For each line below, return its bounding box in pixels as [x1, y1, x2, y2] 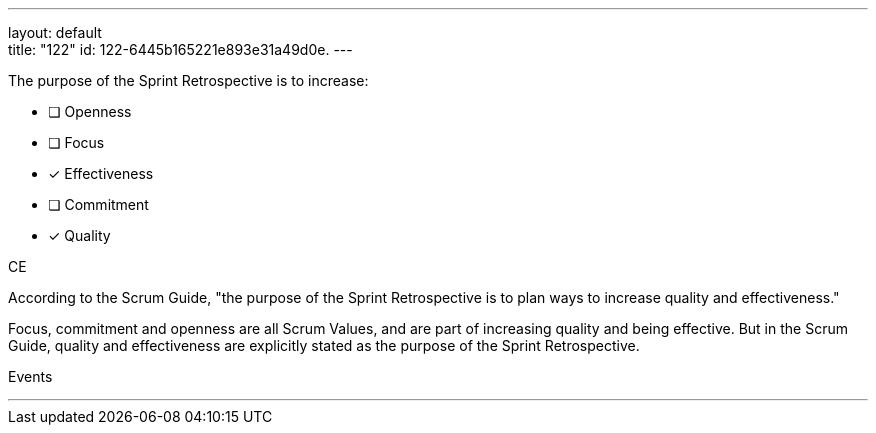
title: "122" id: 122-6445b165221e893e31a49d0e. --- [8, 41, 353, 58]
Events [8, 368, 53, 385]
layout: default [8, 24, 102, 41]
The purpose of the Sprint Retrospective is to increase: [8, 72, 369, 89]
